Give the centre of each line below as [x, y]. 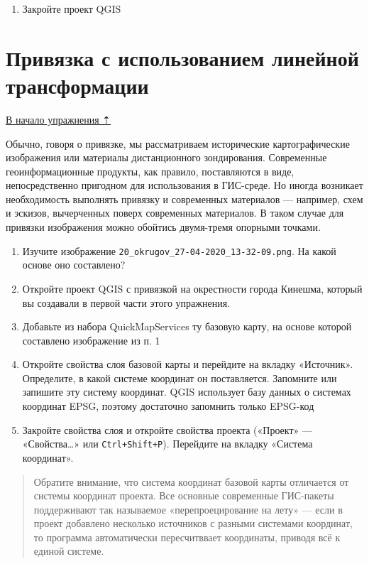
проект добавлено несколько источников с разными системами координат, [193, 523]
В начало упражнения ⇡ [59, 119]
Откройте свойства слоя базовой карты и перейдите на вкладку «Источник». [188, 364]
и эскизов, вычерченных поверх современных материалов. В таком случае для [175, 213]
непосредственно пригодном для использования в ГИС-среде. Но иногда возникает [184, 185]
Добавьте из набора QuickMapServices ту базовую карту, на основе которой [187, 326]
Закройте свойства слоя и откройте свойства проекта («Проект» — [167, 429]
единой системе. [69, 551]
